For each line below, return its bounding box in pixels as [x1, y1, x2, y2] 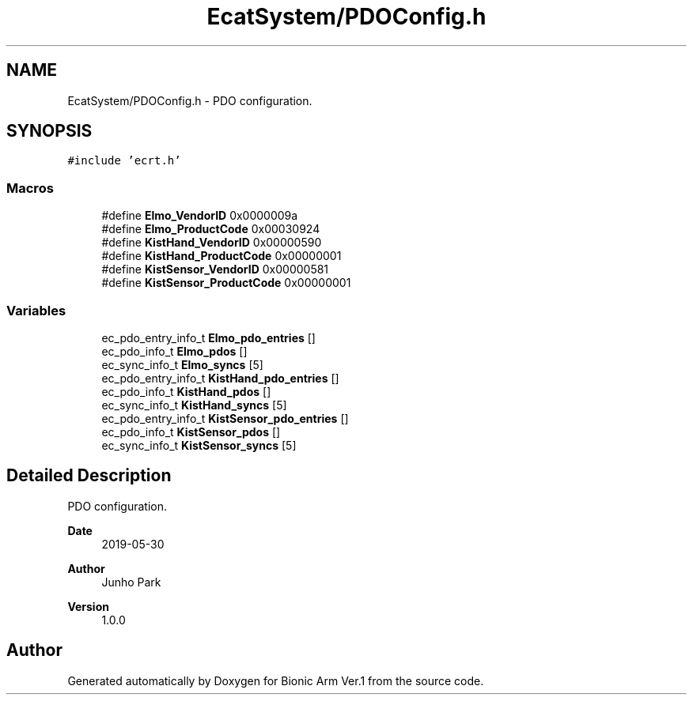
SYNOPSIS [6, 121, 93, 141]
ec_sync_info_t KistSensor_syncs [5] [101, 438, 297, 452]
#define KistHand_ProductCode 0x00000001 [101, 249, 342, 263]
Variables [6, 302, 66, 318]
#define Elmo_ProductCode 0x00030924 [101, 222, 320, 236]
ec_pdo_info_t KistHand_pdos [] [101, 384, 271, 398]
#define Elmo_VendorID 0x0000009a [101, 209, 298, 223]
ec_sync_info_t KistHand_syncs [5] [101, 398, 287, 412]
